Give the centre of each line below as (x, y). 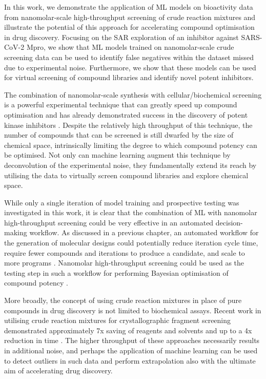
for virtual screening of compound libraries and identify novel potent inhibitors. (129, 77)
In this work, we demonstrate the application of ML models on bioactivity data (129, 7)
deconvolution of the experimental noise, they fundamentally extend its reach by (130, 165)
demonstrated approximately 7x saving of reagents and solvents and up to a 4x (128, 330)
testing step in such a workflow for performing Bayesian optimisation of (116, 272)
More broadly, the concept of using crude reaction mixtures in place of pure (123, 300)
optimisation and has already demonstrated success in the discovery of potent (126, 114)
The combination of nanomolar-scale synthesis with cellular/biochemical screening (133, 94)
